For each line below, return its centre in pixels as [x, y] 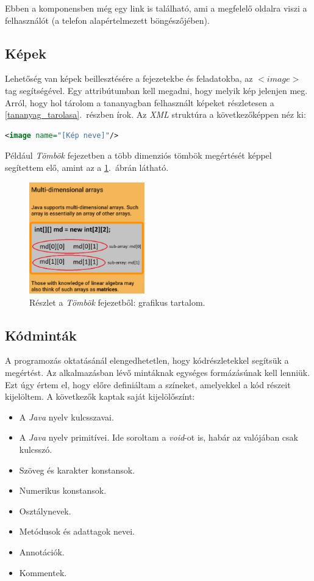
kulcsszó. [36, 449]
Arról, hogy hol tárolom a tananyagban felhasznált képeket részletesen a [140, 102]
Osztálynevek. [45, 511]
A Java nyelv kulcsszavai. [66, 417]
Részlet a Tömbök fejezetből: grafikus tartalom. [117, 302]
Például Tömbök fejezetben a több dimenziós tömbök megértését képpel [138, 155]
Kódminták [41, 335]
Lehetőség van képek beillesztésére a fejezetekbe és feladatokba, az [129, 78]
